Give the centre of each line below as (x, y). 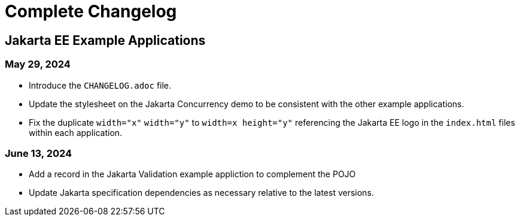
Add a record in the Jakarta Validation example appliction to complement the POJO (192, 174)
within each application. (76, 132)
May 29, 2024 (38, 64)
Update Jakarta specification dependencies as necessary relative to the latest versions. (201, 193)
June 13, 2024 (39, 153)
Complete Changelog (91, 11)
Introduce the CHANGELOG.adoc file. (100, 85)
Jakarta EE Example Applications (105, 40)
